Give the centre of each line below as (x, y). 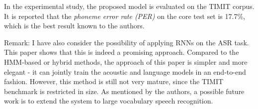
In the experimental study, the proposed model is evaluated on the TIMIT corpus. (129, 6)
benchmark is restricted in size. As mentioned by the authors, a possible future (124, 91)
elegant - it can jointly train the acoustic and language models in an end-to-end (125, 71)
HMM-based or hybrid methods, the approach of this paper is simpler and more (126, 61)
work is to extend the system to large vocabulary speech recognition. (109, 101)
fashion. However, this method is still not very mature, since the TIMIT (114, 81)
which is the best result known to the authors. (74, 26)
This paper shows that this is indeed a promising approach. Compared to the (122, 52)
